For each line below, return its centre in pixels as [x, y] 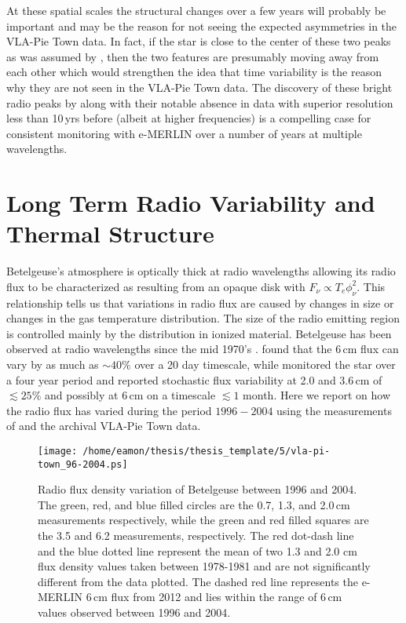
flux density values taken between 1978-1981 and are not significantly [204, 566]
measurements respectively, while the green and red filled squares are [203, 520]
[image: [58, 451]
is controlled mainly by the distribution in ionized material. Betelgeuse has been [199, 333]
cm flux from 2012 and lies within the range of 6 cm [218, 597]
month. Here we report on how [317, 395]
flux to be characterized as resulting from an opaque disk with [156, 286]
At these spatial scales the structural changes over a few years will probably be [196, 10]
